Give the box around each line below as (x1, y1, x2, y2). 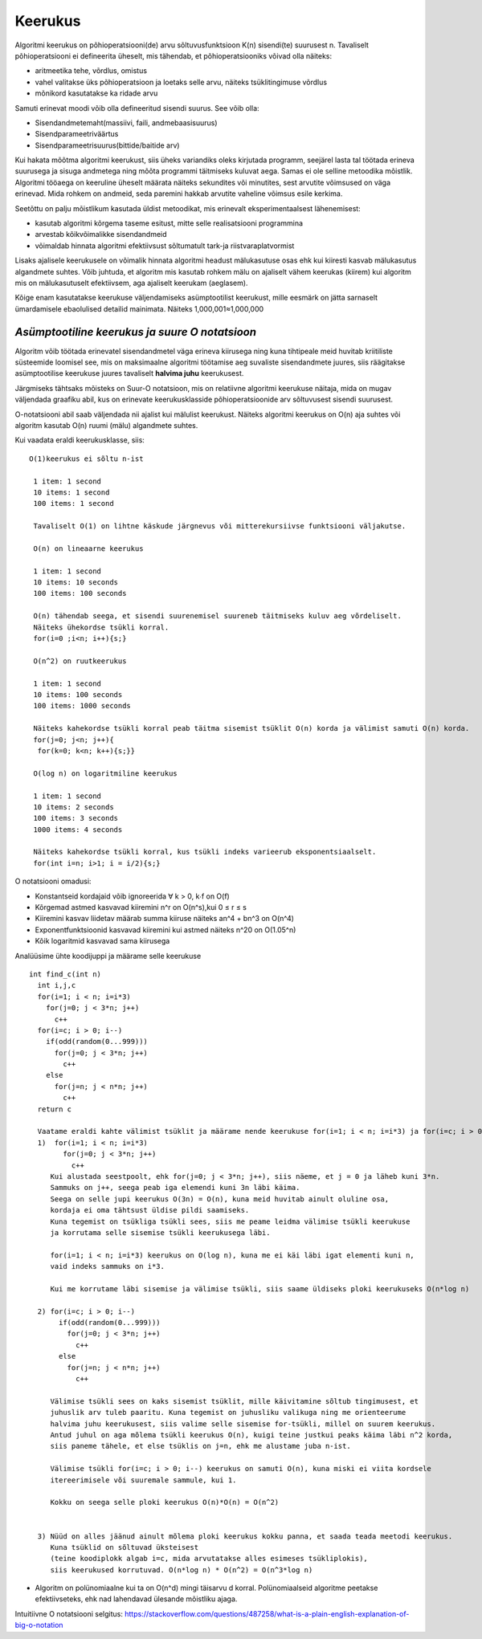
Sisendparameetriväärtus (35, 129, 119, 139)
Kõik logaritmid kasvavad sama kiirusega (35, 936, 170, 946)
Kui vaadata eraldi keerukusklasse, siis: (14, 435, 145, 445)
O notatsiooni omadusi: (14, 876, 92, 887)
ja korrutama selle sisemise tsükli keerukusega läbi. (50, 1228, 271, 1237)
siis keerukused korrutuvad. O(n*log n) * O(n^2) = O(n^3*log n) (50, 1565, 313, 1574)
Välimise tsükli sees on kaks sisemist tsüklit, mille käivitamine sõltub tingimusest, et (50, 1396, 419, 1405)
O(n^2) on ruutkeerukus (33, 656, 127, 666)
